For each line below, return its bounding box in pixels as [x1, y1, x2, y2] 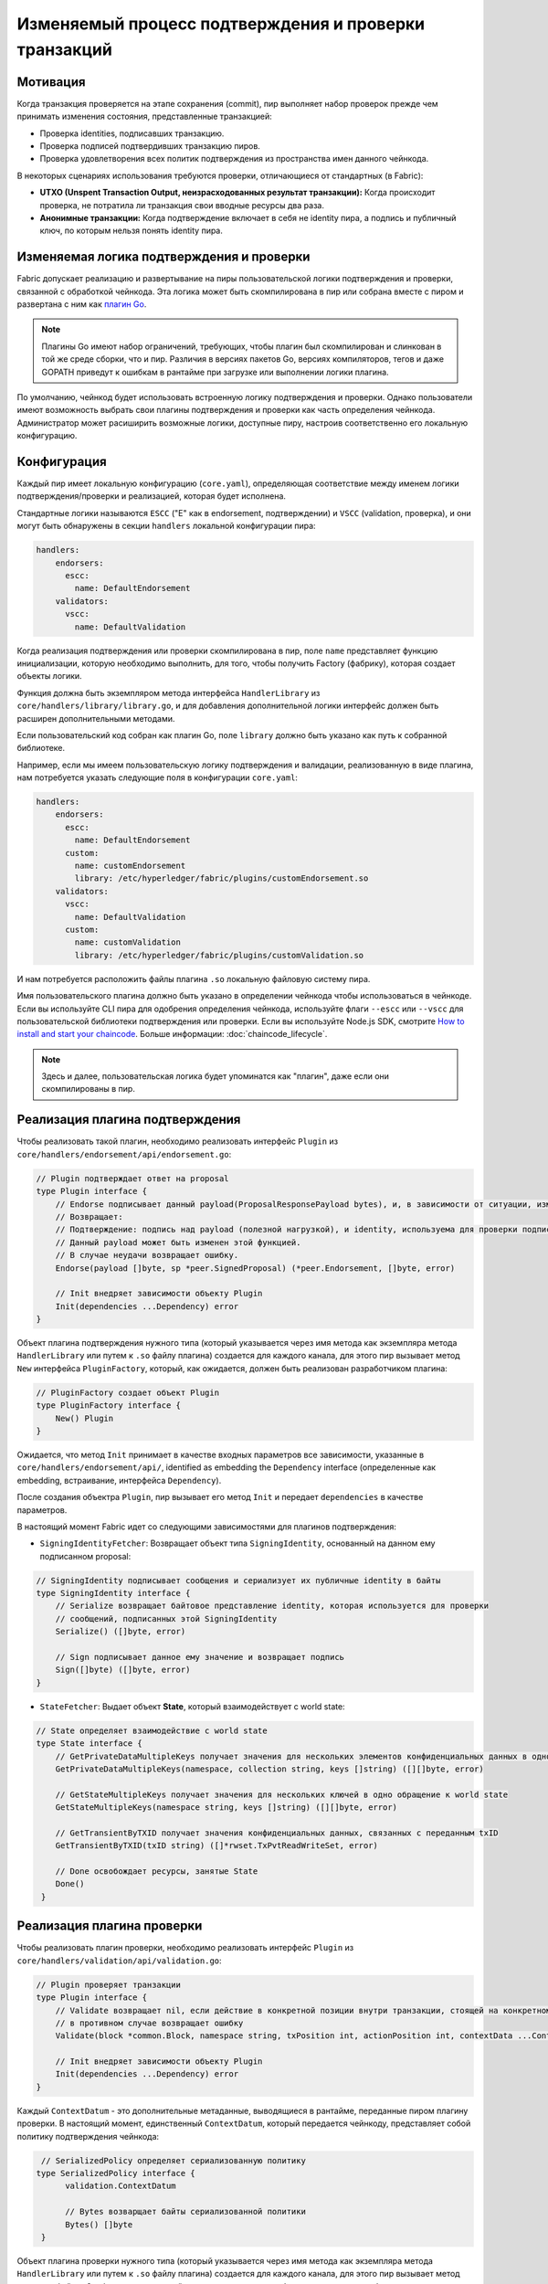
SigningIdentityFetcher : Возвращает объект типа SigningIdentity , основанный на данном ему [39, 1538, 436, 1549]
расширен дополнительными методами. [16, 713, 175, 724]
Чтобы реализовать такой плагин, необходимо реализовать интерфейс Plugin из [16, 1136, 338, 1147]
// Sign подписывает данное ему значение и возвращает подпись [55, 1652, 345, 1663]
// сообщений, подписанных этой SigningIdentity [55, 1613, 278, 1623]
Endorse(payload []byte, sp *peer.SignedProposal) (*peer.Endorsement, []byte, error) [55, 1263, 456, 1274]
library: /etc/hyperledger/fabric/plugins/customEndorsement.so [74, 873, 369, 883]
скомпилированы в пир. [41, 1084, 136, 1094]
